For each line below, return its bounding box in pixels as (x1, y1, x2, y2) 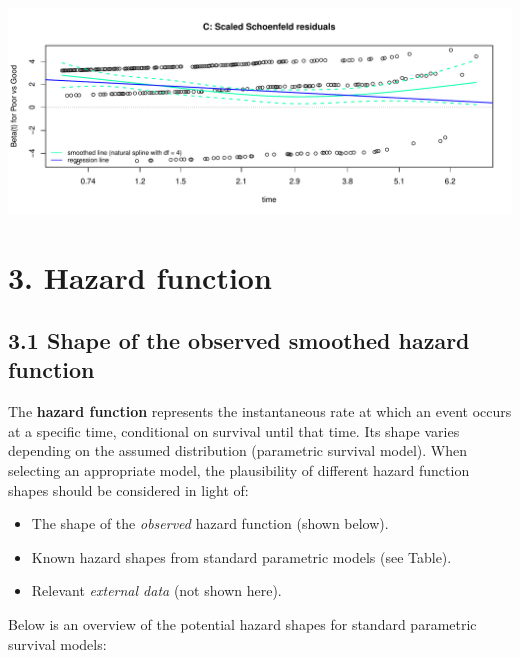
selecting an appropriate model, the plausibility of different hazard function (8, 460, 470, 481)
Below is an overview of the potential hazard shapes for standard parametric (8, 614, 477, 635)
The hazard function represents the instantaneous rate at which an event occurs (8, 401, 512, 422)
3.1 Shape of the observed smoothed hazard (8, 325, 470, 356)
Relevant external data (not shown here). (31, 580, 282, 601)
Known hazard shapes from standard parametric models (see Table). (31, 546, 452, 567)
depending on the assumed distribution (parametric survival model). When (8, 440, 468, 461)
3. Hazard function (8, 256, 272, 297)
